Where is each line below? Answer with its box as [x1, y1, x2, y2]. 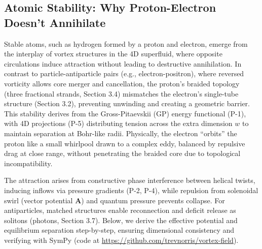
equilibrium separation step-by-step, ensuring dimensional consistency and [4, 225, 235, 235]
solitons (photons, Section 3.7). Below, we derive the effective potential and [4, 214, 238, 225]
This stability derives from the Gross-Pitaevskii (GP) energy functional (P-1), [4, 108, 246, 118]
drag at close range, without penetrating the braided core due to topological [4, 148, 241, 159]
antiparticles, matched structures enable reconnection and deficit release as [4, 205, 236, 215]
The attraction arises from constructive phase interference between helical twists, [4, 175, 255, 185]
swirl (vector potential [4, 195, 73, 205]
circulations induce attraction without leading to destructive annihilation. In [4, 58, 242, 69]
